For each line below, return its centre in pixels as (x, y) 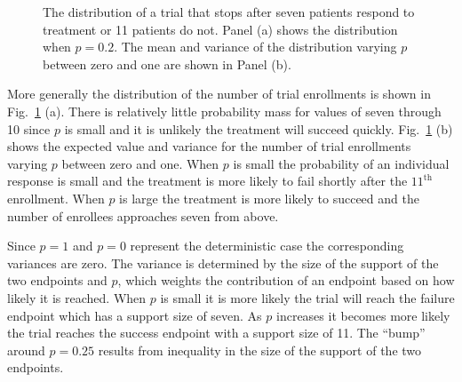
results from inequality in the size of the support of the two (260, 350)
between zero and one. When (140, 163)
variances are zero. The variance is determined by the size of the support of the (223, 263)
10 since (29, 128)
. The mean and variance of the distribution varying (255, 47)
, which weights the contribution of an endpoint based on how (286, 280)
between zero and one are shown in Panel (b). (167, 64)
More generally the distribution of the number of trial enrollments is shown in (219, 94)
